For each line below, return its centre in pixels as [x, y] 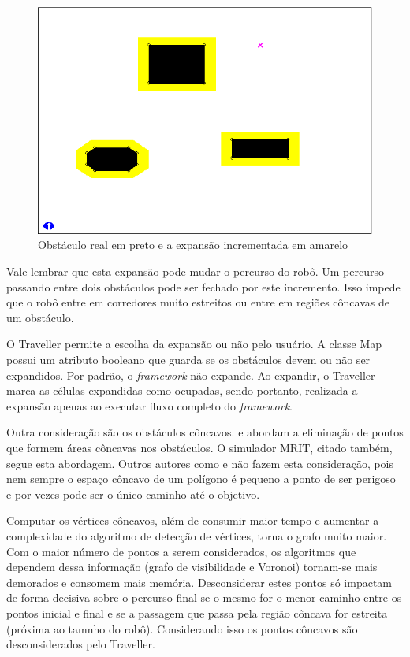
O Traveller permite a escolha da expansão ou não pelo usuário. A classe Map [194, 344]
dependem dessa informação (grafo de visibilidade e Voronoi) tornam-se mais [192, 567]
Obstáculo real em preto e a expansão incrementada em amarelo [193, 245]
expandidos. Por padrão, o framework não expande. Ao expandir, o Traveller [191, 375]
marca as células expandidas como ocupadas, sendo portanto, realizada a [182, 390]
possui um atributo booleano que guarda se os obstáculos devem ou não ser [188, 360]
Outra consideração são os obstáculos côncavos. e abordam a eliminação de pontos [205, 432]
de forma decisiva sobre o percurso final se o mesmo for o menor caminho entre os [204, 598]
